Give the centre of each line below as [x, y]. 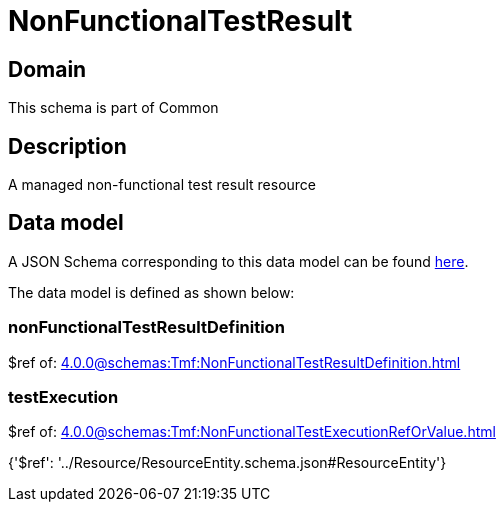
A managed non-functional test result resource [162, 185]
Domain [47, 69]
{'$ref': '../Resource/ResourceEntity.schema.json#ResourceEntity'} [227, 463]
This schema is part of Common [113, 108]
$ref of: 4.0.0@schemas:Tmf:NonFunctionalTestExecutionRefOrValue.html [252, 432]
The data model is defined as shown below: [151, 292]
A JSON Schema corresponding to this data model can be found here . [238, 261]
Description [67, 146]
